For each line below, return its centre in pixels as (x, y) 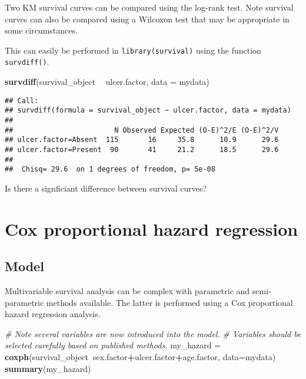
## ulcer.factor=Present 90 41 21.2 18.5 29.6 (142, 149)
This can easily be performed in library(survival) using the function (133, 50)
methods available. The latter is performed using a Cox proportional (169, 302)
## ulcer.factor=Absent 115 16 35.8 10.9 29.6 (142, 140)
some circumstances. (41, 30)
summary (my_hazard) (48, 368)
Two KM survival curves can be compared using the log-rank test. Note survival (149, 7)
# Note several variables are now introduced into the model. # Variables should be (153, 333)
